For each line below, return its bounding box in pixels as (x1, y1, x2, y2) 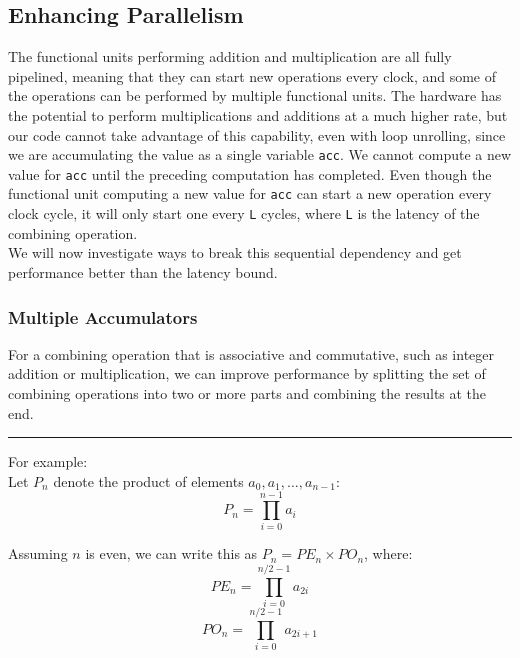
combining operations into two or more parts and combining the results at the (8, 382, 487, 403)
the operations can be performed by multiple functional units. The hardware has (8, 85, 502, 106)
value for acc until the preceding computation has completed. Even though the (8, 163, 492, 184)
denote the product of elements (53, 470, 244, 491)
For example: (8, 451, 88, 472)
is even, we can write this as (85, 543, 258, 564)
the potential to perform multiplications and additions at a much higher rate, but (8, 104, 508, 125)
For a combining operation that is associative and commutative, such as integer (8, 343, 495, 364)
